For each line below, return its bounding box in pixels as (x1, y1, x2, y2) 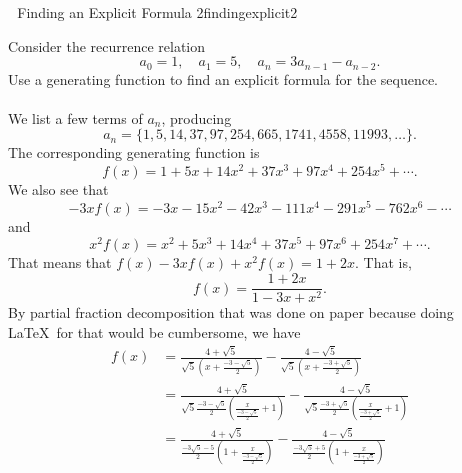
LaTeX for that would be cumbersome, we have (8, 321, 301, 342)
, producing (161, 107, 232, 128)
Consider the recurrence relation (8, 35, 206, 56)
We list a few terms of (8, 107, 143, 128)
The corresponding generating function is (8, 142, 260, 163)
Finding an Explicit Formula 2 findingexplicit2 (17, 2, 298, 22)
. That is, (355, 252, 412, 273)
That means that (8, 252, 112, 273)
